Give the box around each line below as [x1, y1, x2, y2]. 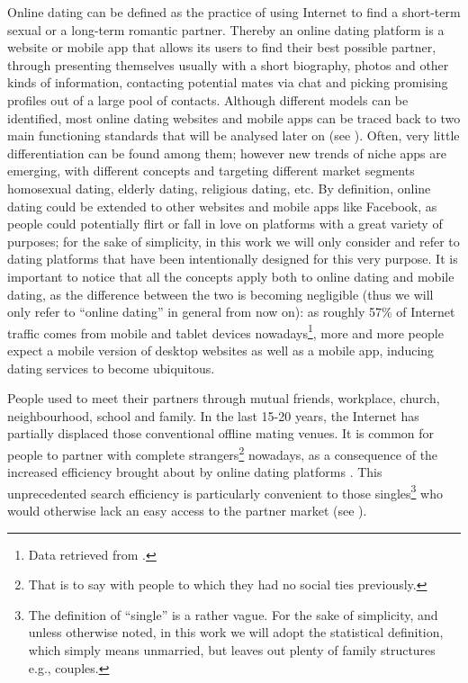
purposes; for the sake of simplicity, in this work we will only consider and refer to [7, 231, 460, 250]
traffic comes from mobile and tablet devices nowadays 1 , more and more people [7, 320, 444, 342]
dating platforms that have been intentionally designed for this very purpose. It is [7, 249, 458, 268]
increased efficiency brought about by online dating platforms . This [7, 463, 382, 481]
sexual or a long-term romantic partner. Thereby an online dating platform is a [7, 20, 445, 39]
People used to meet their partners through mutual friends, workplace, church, [7, 389, 440, 408]
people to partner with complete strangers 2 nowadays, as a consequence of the [7, 442, 438, 463]
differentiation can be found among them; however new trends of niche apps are [7, 143, 446, 162]
